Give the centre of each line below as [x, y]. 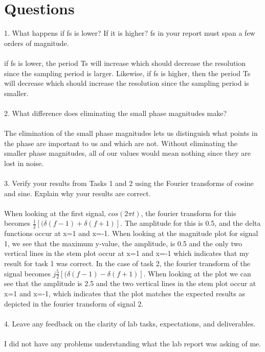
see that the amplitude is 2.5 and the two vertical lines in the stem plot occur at [130, 283]
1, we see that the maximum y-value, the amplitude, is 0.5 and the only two [123, 243]
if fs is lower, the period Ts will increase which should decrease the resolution [125, 63]
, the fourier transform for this [189, 213]
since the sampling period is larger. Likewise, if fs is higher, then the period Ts [127, 73]
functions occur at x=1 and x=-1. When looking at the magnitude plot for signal [131, 233]
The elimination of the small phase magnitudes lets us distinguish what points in [131, 133]
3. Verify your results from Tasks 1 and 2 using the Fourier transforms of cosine [129, 183]
